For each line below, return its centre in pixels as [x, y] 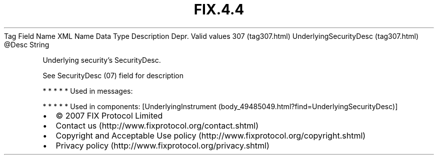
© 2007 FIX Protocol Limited [109, 115]
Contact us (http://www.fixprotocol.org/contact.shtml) [157, 125]
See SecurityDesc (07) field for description [113, 75]
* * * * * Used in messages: [88, 91]
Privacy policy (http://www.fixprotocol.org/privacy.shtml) [162, 145]
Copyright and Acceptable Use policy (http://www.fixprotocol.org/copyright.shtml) [211, 135]
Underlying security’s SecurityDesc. [102, 60]
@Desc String [27, 44]
